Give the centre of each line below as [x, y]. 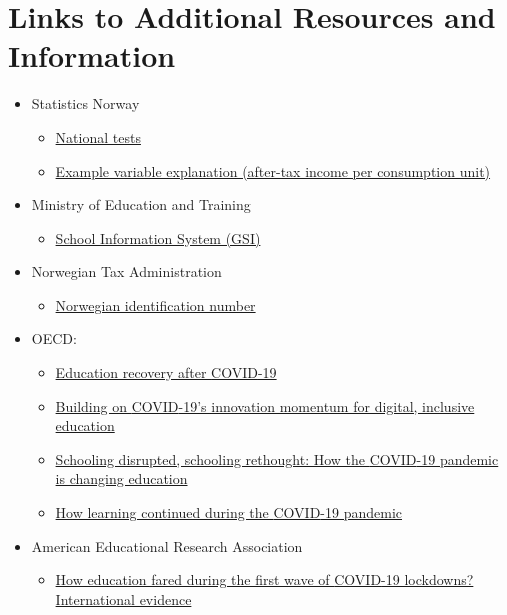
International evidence [123, 598]
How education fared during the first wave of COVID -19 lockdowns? [264, 579]
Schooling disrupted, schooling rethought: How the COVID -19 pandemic [277, 458]
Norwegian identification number [155, 304]
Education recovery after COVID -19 [166, 372]
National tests [98, 136]
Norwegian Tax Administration [126, 271]
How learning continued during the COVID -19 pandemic [229, 512]
